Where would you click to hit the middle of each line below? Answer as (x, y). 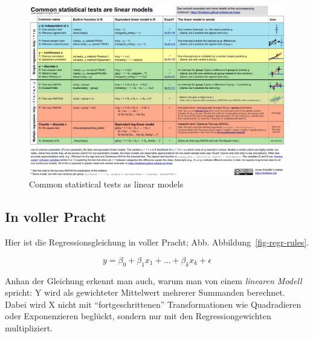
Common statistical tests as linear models (106, 184)
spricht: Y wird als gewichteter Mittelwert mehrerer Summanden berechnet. (145, 292)
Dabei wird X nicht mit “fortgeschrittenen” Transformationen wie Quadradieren (153, 304)
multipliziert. (29, 327)
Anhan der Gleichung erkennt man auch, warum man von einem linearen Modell (153, 280)
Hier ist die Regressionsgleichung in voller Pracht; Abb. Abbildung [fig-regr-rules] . (157, 242)
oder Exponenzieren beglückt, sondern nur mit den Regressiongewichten (138, 316)
